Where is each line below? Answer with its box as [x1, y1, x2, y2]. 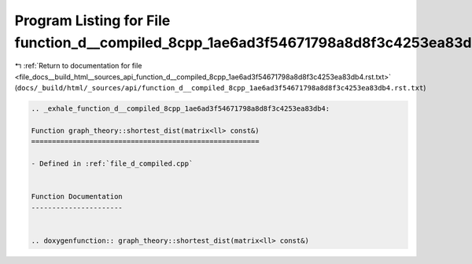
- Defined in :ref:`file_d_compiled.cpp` [31, 159, 194, 168]
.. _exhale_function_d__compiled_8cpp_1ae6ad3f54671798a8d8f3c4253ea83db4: [31, 104, 330, 113]
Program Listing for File [14, 12, 171, 29]
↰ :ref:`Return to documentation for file [14, 61, 142, 71]
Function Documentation [31, 192, 124, 201]
